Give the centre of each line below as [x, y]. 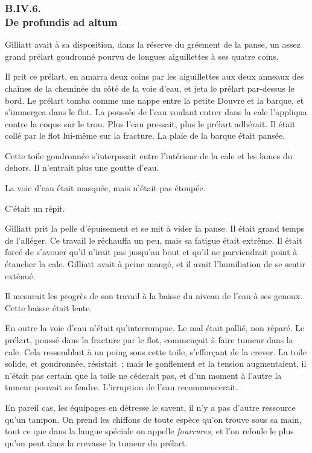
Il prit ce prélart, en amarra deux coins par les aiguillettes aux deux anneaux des [154, 76]
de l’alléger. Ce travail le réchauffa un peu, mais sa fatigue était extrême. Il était [154, 240]
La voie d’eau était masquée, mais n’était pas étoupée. [105, 188]
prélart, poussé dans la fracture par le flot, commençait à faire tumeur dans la [149, 340]
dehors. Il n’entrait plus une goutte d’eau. [82, 167]
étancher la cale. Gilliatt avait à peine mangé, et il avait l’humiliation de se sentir [155, 264]
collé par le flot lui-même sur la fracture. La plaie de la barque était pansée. [145, 135]
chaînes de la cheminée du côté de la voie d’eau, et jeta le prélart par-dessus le [150, 88]
